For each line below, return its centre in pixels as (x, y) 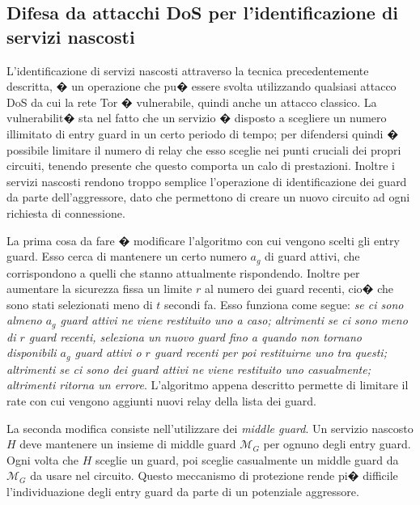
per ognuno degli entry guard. (337, 444)
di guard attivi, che (312, 256)
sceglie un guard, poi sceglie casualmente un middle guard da (247, 459)
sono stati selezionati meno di (80, 304)
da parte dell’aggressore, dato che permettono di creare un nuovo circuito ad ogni (208, 197)
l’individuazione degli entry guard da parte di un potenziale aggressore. (183, 492)
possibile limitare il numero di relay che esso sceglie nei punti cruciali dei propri (204, 149)
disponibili (32, 352)
